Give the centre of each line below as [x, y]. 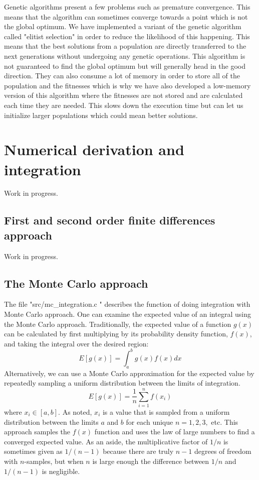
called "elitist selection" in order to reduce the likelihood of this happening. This [127, 36]
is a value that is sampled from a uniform [166, 412]
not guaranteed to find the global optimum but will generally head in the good [125, 66]
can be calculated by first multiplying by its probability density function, [116, 334]
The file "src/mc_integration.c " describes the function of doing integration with [127, 304]
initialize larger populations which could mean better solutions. [101, 115]
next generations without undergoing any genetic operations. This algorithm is [125, 55]
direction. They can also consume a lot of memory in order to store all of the [122, 76]
